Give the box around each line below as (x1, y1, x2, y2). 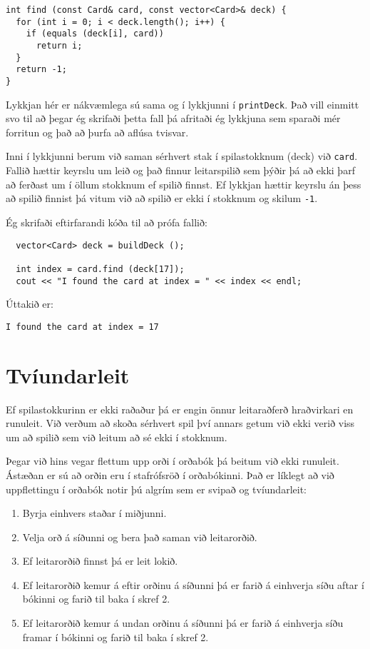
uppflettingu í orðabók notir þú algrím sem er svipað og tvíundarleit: (6, 481, 307, 496)
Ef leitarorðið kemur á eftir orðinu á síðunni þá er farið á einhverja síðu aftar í (22, 577, 364, 592)
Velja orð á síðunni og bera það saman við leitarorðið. (22, 529, 257, 544)
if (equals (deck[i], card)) (26, 29, 164, 39)
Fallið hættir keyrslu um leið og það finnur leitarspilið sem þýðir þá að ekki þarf (6, 163, 355, 178)
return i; (36, 40, 83, 51)
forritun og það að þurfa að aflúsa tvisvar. (6, 124, 189, 139)
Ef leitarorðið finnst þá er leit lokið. (22, 553, 178, 568)
